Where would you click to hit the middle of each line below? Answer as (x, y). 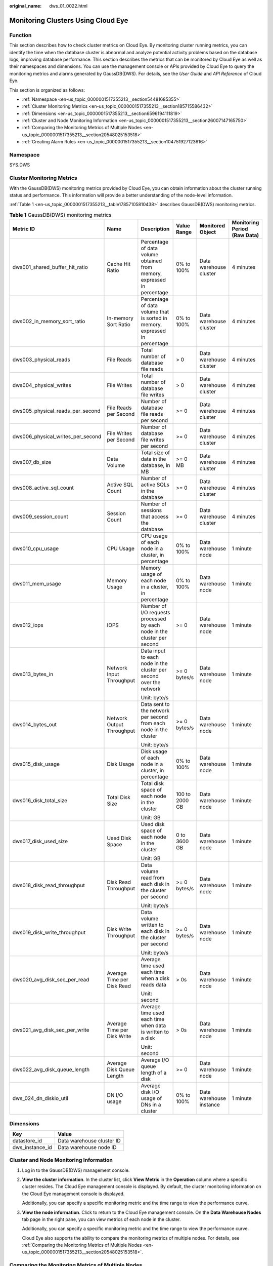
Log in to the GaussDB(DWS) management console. (76, 1170)
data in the (153, 459)
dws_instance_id (32, 1147)
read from (152, 878)
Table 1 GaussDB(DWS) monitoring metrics (60, 215)
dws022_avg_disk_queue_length (51, 1070)
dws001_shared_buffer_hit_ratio (50, 267)
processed (153, 619)
